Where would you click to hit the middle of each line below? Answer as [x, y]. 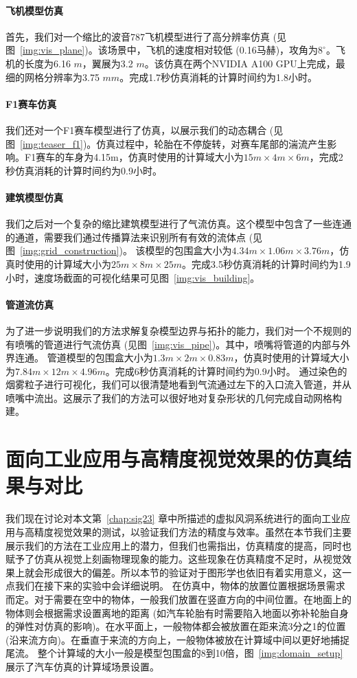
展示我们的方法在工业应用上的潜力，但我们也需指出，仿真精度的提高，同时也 [178, 545]
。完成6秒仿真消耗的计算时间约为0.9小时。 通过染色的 [226, 371]
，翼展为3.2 [107, 63]
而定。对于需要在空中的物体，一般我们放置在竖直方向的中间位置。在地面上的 [178, 599]
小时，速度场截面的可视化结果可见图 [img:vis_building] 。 [133, 277]
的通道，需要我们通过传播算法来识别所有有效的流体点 [126, 237]
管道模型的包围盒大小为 [100, 358]
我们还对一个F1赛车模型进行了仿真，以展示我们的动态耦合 [136, 129]
